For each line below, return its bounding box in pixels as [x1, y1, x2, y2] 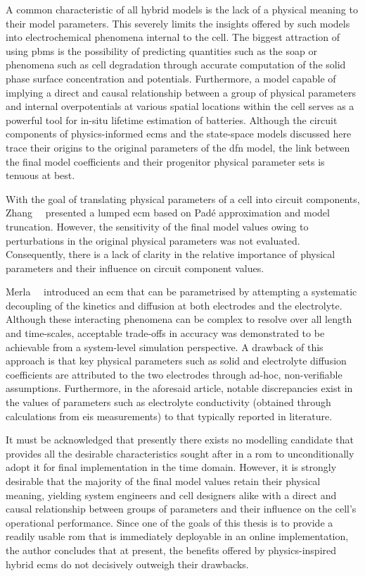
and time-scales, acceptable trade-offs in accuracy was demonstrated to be [6, 326, 325, 341]
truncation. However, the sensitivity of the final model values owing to [6, 219, 309, 233]
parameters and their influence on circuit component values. [6, 260, 264, 275]
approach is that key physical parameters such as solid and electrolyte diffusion [6, 353, 347, 368]
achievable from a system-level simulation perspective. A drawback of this [6, 339, 324, 354]
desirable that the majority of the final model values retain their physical [6, 474, 321, 488]
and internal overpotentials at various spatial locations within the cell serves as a [6, 99, 354, 114]
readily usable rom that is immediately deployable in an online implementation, [6, 529, 349, 544]
